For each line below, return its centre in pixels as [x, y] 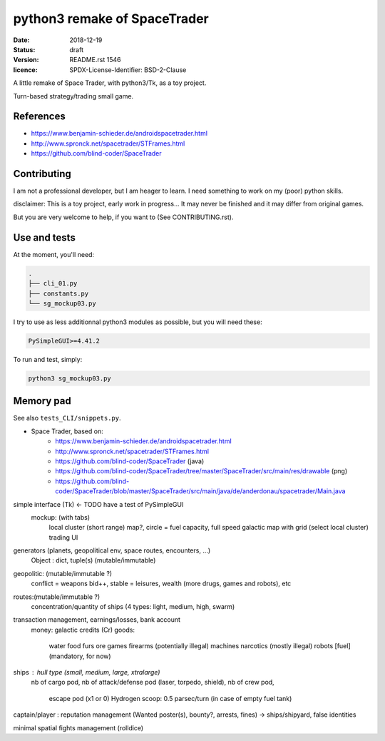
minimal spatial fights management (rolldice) [78, 727]
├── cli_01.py [53, 283]
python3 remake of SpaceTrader [111, 19]
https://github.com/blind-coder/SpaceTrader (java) [130, 461]
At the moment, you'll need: [54, 254]
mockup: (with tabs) [61, 517]
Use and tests [45, 237]
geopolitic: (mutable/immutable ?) [63, 573]
